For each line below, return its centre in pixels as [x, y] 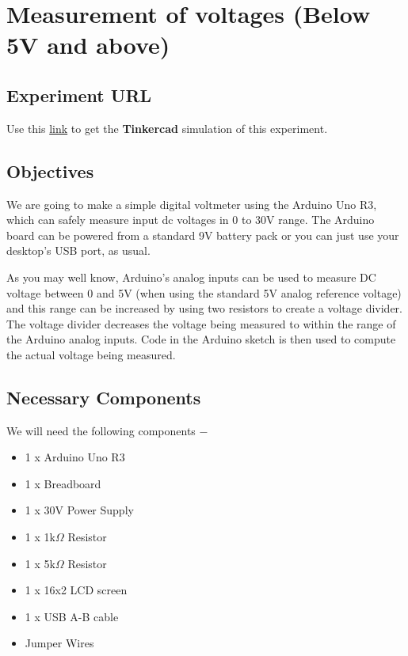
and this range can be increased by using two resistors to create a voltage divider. [204, 308]
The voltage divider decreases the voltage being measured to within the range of [201, 323]
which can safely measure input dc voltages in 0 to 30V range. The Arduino [191, 220]
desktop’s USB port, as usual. [78, 250]
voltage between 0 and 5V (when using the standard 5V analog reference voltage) [204, 292]
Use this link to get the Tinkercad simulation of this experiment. [167, 128]
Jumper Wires [59, 643]
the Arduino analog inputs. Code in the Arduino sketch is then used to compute [201, 339]
